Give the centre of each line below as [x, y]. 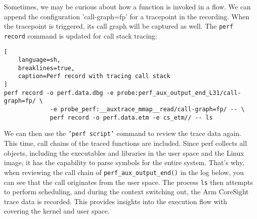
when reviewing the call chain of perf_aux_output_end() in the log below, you [124, 172]
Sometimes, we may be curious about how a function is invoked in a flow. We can [128, 6]
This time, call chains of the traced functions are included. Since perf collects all [126, 143]
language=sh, [39, 60]
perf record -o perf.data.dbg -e [59, 93]
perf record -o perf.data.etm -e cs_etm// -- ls [131, 117]
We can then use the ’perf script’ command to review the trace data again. [123, 133]
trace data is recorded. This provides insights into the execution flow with [116, 201]
